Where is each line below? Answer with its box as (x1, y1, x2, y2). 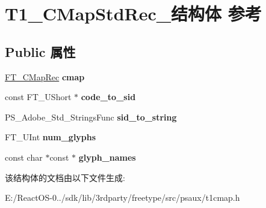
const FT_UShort (5, 91, 72, 103)
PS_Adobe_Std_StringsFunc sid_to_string (5, 110, 177, 123)
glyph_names (78, 150, 136, 163)
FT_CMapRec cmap (5, 70, 85, 83)
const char (5, 150, 43, 163)
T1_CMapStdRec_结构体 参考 (5, 1, 262, 26)
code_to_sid (81, 91, 136, 103)
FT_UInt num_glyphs (5, 131, 96, 143)
